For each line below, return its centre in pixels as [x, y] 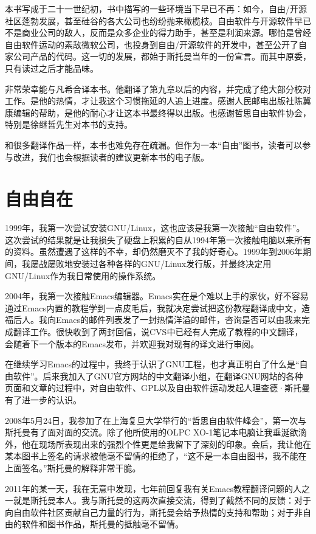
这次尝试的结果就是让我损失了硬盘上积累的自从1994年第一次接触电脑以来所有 [158, 239]
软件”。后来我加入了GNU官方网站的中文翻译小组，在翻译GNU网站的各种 [158, 376]
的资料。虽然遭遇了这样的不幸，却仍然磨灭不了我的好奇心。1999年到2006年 [154, 251]
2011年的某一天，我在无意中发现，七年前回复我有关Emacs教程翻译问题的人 [153, 488]
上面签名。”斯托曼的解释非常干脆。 [73, 467]
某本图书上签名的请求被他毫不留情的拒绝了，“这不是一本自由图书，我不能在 [156, 456]
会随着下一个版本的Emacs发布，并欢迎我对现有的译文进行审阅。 [132, 343]
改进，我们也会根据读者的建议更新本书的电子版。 [111, 157]
